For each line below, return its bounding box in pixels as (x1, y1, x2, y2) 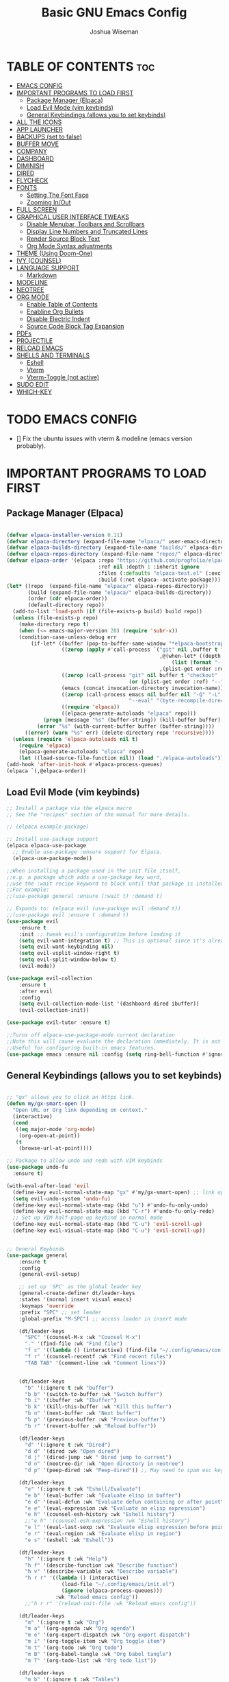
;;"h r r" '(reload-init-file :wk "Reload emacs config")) (24, 1600, 196, 1607)
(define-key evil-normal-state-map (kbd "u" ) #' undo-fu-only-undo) (12, 1202, 209, 1209)
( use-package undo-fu (6, 1164, 68, 1171)
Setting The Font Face (26, 191, 90, 199)
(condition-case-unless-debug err (18, 633, 117, 641)
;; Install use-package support (6, 836, 98, 843)
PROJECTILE (16, 336, 53, 344)
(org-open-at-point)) (18, 1132, 80, 1139)
